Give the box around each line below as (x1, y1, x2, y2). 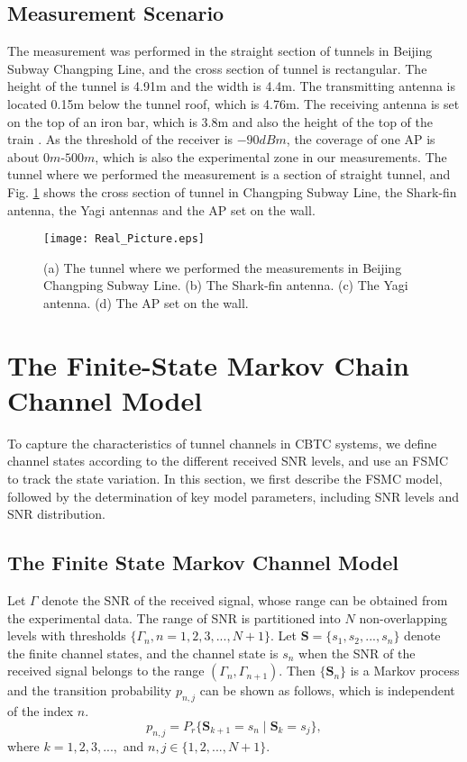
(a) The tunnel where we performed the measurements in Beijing (43, 258, 402, 277)
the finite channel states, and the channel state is (7, 643, 279, 662)
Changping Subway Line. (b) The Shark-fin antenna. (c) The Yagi (43, 276, 408, 295)
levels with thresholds (7, 626, 126, 645)
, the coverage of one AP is (286, 130, 435, 149)
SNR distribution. (7, 504, 105, 523)
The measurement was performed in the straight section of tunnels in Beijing (7, 41, 433, 60)
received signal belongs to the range (7, 661, 205, 680)
